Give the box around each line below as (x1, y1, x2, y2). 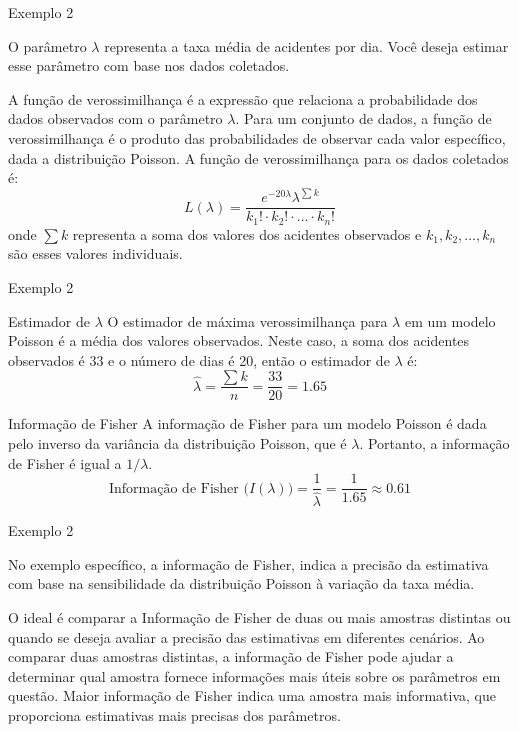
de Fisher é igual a (8, 452, 122, 473)
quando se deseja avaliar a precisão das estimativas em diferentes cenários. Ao (8, 626, 485, 647)
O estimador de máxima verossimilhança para (107, 310, 388, 331)
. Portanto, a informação (359, 432, 510, 453)
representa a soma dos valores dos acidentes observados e (72, 223, 422, 244)
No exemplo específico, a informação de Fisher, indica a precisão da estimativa (8, 553, 489, 574)
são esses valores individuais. (8, 243, 183, 264)
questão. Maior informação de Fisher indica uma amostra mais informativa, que (8, 685, 496, 706)
